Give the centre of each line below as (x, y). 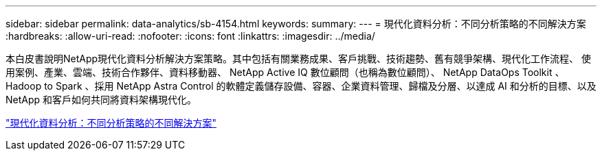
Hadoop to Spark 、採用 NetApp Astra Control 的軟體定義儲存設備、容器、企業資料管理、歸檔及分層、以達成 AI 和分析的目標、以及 (301, 86)
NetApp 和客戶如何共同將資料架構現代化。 (101, 100)
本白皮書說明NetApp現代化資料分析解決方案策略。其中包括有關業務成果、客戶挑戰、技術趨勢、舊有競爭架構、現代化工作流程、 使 (299, 58)
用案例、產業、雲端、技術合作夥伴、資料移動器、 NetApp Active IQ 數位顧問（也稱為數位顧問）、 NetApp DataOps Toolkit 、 (285, 72)
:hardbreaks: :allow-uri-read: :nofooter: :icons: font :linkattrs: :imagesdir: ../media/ (190, 36)
